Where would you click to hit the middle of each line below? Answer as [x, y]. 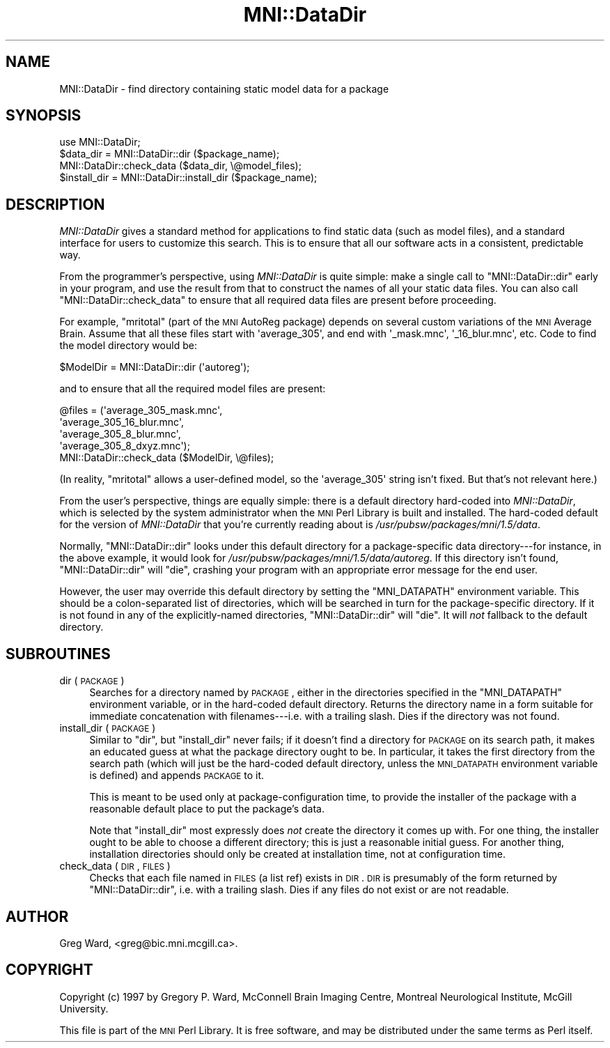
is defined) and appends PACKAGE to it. [177, 776]
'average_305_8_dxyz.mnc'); [125, 446]
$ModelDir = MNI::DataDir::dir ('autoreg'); [155, 367]
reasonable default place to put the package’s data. [207, 809]
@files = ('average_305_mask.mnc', [141, 410]
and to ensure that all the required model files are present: [193, 389]
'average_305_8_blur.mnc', [120, 434]
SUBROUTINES [58, 654]
